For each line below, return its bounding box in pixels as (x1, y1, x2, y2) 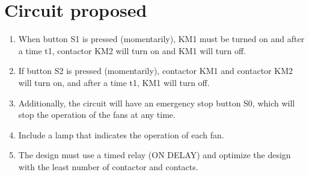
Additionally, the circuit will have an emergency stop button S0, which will (18, 96, 295, 109)
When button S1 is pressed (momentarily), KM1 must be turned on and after (18, 32, 305, 45)
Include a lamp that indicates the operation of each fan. (18, 128, 224, 141)
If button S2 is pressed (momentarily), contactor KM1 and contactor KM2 (18, 64, 293, 77)
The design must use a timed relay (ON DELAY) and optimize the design (18, 149, 291, 161)
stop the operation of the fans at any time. (18, 108, 176, 121)
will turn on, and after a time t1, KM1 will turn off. (18, 76, 210, 88)
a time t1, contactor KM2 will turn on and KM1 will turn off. (18, 44, 246, 57)
